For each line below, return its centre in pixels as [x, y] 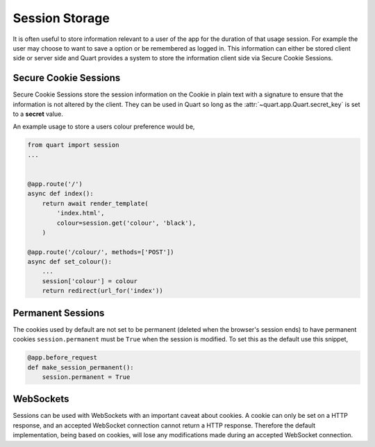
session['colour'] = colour [90, 281]
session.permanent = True [86, 377]
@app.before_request [62, 358]
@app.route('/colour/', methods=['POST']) [101, 252]
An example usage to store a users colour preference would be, [104, 127]
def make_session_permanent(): [81, 367]
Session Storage [61, 18]
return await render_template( [95, 203]
